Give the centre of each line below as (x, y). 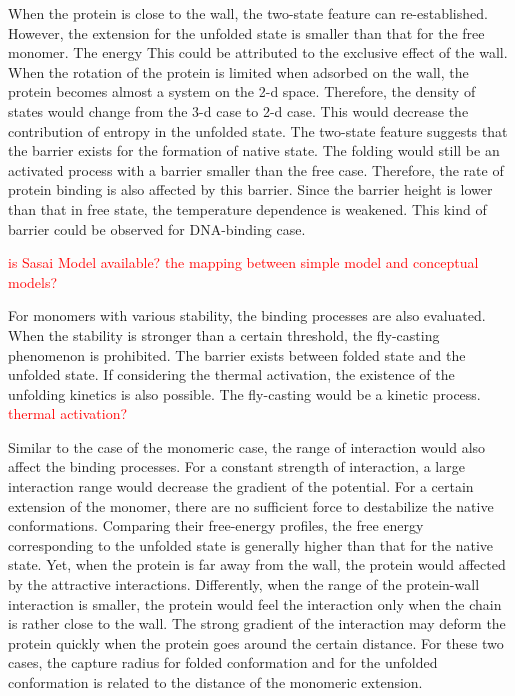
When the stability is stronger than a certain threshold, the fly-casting (224, 334)
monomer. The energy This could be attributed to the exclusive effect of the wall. (258, 52)
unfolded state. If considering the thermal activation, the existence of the (231, 374)
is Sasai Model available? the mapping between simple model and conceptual (243, 262)
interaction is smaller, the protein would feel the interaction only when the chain (255, 603)
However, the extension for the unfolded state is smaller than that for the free (246, 32)
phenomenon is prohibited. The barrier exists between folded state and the (237, 354)
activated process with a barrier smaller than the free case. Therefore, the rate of (256, 169)
